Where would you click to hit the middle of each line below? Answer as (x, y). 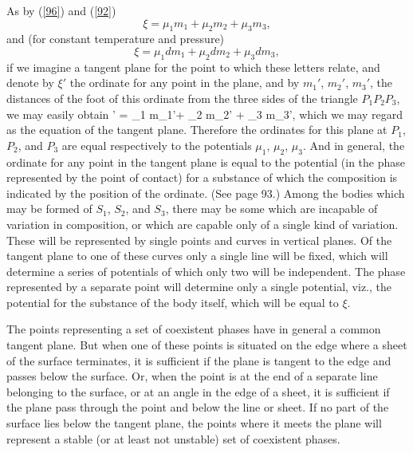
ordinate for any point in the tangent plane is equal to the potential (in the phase (206, 162)
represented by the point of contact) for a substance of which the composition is (202, 177)
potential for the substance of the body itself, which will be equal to (173, 302)
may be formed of (49, 209)
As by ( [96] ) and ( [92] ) (61, 10)
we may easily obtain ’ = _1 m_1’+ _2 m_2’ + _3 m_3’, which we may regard (205, 114)
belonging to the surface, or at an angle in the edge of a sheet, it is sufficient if (198, 391)
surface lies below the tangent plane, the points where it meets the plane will (194, 423)
